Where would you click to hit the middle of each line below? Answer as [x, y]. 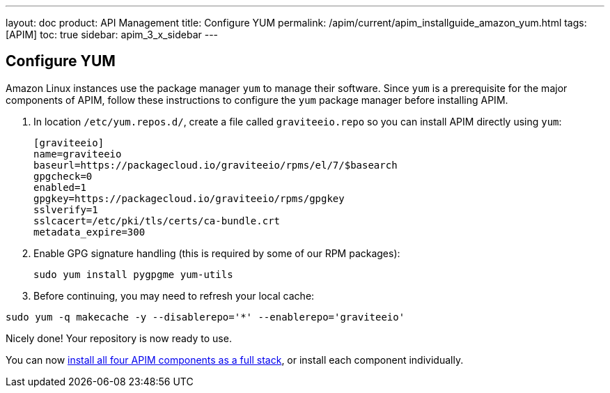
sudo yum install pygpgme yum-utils [133, 274]
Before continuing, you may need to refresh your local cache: [174, 295]
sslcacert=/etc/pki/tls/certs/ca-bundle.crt [157, 221]
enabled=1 [60, 187]
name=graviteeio [78, 154]
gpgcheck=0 [63, 176]
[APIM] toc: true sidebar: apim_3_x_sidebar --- [112, 34]
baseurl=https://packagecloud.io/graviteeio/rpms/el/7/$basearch [216, 165]
